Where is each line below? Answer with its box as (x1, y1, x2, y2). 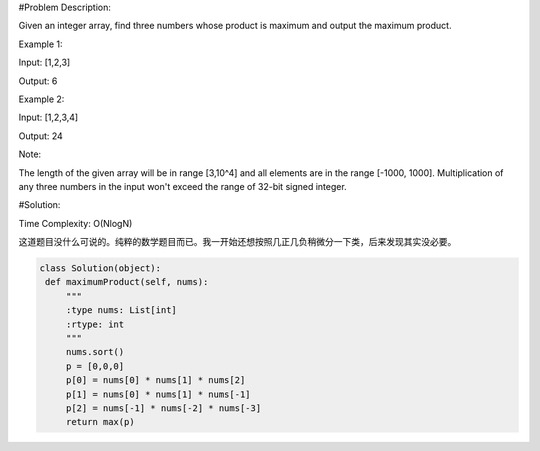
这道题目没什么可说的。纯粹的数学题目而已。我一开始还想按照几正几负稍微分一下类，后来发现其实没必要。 (18, 236, 457, 248)
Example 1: (18, 38, 63, 50)
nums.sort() (65, 346, 125, 358)
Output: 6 (18, 75, 58, 87)
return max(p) (65, 416, 135, 428)
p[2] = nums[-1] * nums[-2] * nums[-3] (65, 402, 262, 414)
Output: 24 (18, 130, 64, 142)
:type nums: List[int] (65, 305, 177, 316)
